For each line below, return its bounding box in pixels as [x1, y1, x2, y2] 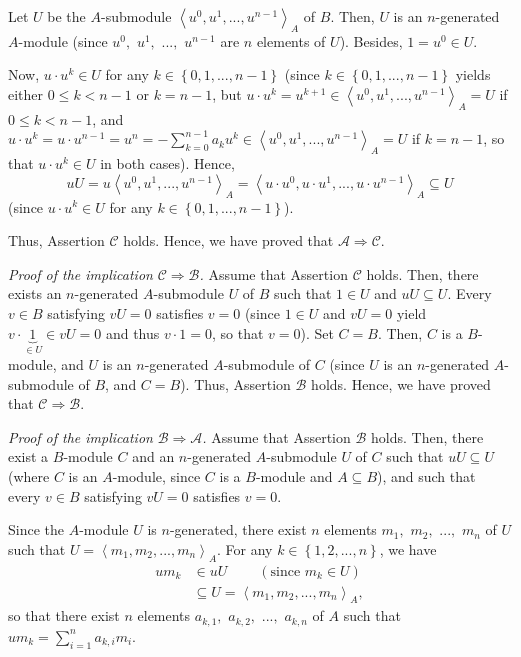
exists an [8, 283, 62, 304]
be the [47, 6, 86, 26]
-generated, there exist [169, 519, 307, 540]
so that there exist [8, 605, 120, 626]
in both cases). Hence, [100, 153, 235, 174]
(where [8, 465, 50, 486]
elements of [256, 30, 326, 51]
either [8, 83, 44, 104]
